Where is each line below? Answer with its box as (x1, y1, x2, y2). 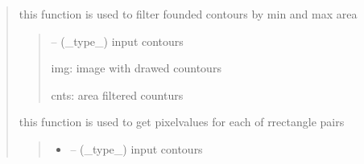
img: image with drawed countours (51, 59, 221, 76)
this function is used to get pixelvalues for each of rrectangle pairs (19, 113, 345, 130)
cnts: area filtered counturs (51, 86, 184, 103)
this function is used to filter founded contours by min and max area (19, 6, 358, 22)
